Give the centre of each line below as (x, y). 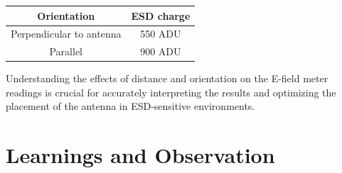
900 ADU (161, 51)
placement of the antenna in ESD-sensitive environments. (130, 106)
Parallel (66, 51)
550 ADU (161, 34)
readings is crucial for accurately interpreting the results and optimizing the (171, 92)
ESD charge (161, 15)
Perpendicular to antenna (66, 34)
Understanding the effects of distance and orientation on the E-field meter (167, 78)
